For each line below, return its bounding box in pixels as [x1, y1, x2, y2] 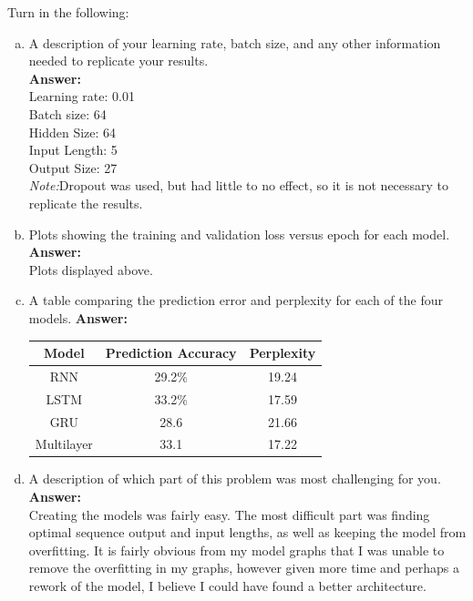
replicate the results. [28, 193, 143, 212]
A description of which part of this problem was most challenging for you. [28, 469, 441, 488]
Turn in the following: [7, 3, 129, 21]
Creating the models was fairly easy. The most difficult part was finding [28, 504, 430, 524]
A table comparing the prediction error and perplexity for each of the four [28, 290, 443, 310]
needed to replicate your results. [28, 51, 209, 70]
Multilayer [35, 434, 93, 453]
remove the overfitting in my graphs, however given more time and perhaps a [28, 558, 459, 577]
